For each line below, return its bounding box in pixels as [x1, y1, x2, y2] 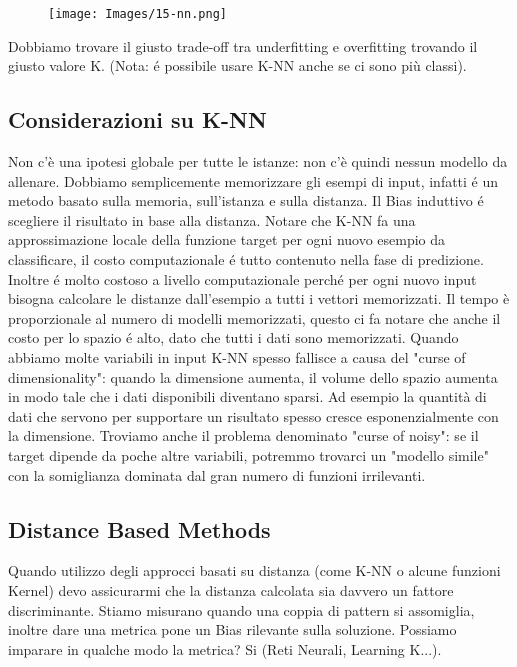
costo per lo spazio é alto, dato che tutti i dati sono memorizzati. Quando [8, 327, 459, 348]
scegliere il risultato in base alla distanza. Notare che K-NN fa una [8, 209, 416, 230]
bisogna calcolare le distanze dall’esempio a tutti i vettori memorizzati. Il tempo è [8, 288, 510, 309]
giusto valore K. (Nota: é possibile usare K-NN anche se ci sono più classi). [8, 55, 467, 76]
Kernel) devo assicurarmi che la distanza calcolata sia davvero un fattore [8, 579, 454, 600]
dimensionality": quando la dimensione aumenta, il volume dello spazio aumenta [8, 366, 498, 387]
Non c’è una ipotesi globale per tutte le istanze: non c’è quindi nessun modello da [8, 151, 508, 172]
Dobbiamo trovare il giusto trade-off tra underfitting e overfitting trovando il [8, 35, 478, 56]
